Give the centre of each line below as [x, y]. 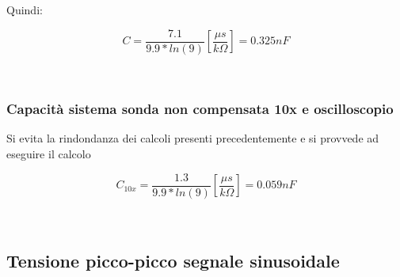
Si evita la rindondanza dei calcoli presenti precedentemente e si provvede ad [193, 138]
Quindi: [25, 9]
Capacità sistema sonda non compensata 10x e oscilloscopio [200, 109]
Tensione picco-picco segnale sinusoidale [173, 260]
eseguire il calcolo [49, 154]
